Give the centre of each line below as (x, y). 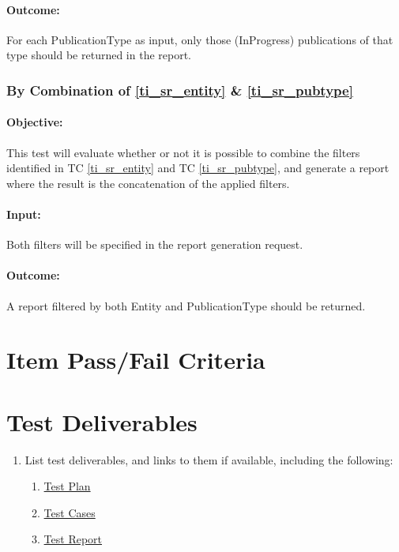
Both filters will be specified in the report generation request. (155, 244)
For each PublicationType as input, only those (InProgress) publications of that (200, 39)
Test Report (73, 539)
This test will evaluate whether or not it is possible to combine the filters (183, 152)
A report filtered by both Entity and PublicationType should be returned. (186, 305)
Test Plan (67, 486)
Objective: (35, 122)
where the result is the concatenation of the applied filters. (148, 183)
